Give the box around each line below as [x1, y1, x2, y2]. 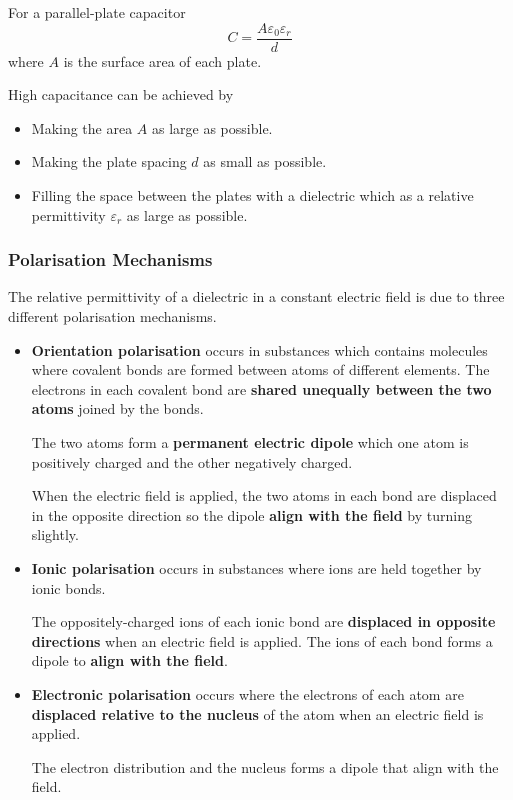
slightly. [31, 524, 79, 545]
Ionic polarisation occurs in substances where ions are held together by [31, 557, 482, 578]
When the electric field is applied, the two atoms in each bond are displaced [31, 485, 497, 506]
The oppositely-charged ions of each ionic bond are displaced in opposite [31, 611, 496, 632]
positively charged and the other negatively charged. [31, 451, 353, 472]
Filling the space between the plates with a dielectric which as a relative [31, 185, 474, 206]
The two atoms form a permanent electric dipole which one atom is [31, 432, 469, 452]
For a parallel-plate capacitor [8, 2, 186, 22]
